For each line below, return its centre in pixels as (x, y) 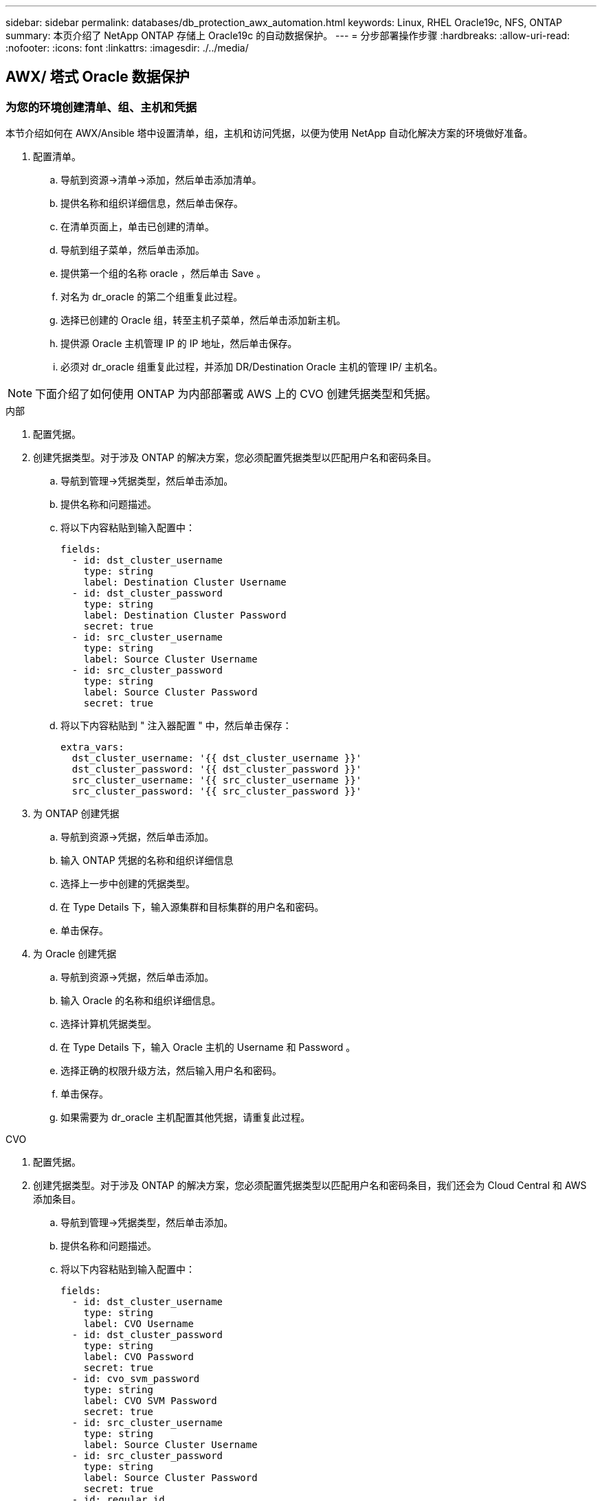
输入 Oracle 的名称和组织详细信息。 (141, 1001)
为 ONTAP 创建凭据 (76, 814)
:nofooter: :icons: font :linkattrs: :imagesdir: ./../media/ (127, 48)
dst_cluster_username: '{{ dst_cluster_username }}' (217, 758)
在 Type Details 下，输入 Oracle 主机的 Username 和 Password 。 (208, 1047)
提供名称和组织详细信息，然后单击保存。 (152, 203)
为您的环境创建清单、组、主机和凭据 (101, 107)
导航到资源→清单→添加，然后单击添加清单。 (161, 180)
